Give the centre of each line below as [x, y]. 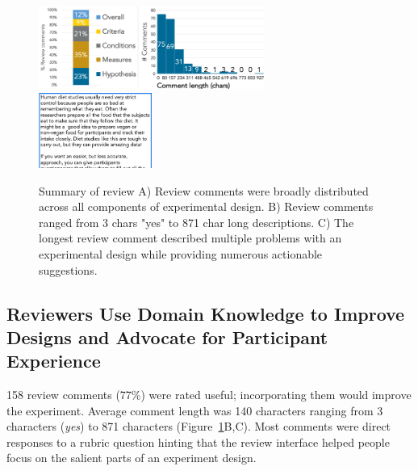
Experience [54, 361]
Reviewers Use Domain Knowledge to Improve [206, 313]
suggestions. [68, 269]
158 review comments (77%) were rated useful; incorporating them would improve [209, 395]
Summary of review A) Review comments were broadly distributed [204, 190]
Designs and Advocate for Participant [167, 336]
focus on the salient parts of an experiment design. [132, 458]
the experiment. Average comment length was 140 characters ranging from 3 [195, 410]
